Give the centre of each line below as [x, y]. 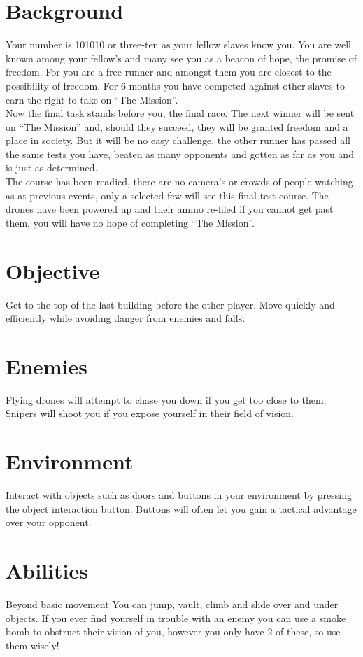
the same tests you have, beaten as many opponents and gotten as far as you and [180, 154]
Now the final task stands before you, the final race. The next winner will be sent [180, 113]
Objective [53, 270]
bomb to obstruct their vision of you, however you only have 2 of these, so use [173, 631]
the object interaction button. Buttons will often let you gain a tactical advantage [181, 508]
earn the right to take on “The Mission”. [92, 99]
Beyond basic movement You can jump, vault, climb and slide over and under [172, 604]
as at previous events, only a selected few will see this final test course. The [167, 195]
